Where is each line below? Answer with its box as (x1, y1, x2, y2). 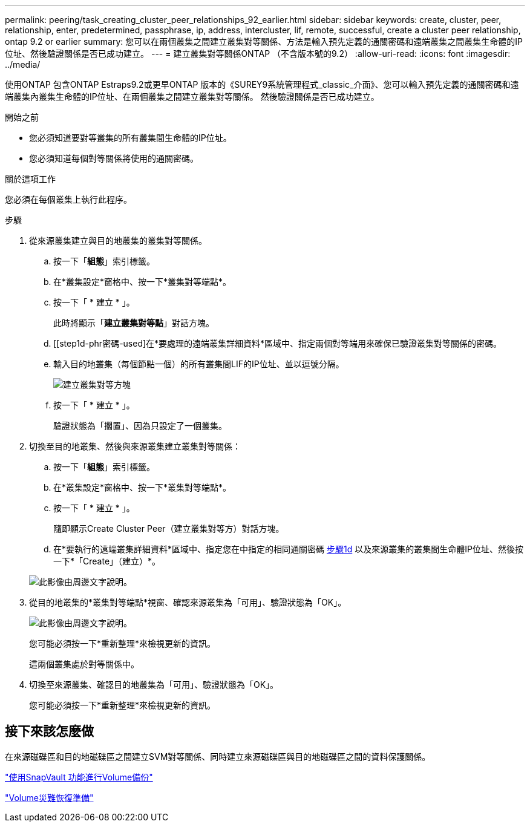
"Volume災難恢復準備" (5, 792, 94, 803)
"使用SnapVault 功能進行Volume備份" (5, 771, 153, 782)
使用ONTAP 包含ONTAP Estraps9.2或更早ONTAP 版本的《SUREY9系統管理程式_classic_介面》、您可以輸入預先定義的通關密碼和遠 (5, 79, 519, 90)
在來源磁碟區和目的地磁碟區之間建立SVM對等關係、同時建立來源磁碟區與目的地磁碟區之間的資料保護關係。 (5, 751, 431, 762)
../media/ (5, 59, 41, 70)
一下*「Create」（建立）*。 (53, 556, 161, 566)
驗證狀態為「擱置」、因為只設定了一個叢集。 (53, 420, 227, 431)
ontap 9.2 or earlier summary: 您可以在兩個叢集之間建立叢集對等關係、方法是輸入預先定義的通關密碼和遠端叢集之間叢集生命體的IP (5, 36, 523, 47)
